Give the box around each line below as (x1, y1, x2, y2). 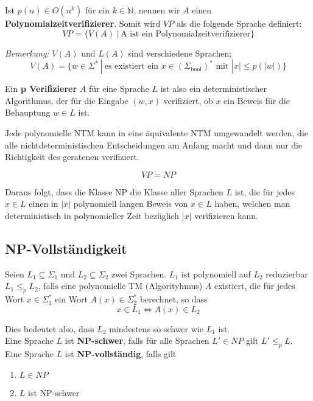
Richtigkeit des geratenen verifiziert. (5, 150, 139, 163)
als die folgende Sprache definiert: (176, 17, 302, 29)
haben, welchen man (214, 197, 290, 210)
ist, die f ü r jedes (234, 185, 295, 198)
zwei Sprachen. (111, 267, 167, 280)
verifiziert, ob (163, 94, 213, 106)
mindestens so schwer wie (109, 322, 203, 335)
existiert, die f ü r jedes (214, 279, 295, 292)
